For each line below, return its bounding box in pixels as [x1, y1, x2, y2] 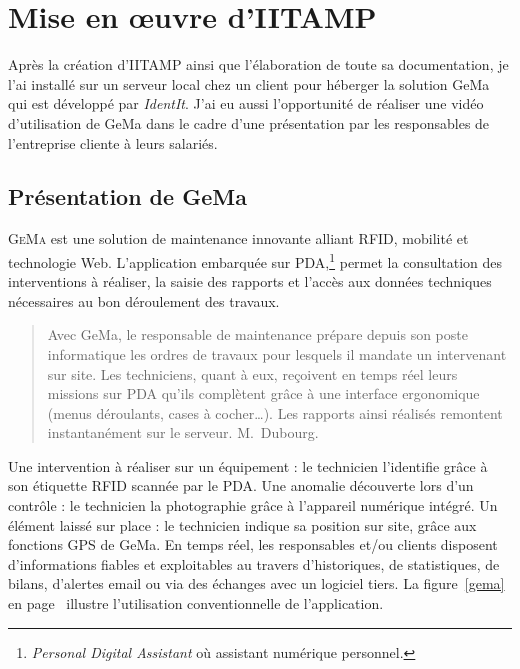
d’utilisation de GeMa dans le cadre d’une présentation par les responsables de [8, 112, 490, 133]
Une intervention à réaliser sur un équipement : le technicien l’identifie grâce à [8, 455, 488, 476]
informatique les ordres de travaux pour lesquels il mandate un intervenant [47, 343, 507, 364]
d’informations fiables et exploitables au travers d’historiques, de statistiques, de [8, 553, 500, 574]
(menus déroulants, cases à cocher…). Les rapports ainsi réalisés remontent [47, 402, 503, 423]
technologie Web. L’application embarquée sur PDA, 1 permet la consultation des [8, 248, 503, 272]
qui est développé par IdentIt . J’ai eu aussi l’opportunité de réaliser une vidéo [8, 93, 484, 114]
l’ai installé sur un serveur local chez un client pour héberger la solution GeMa [8, 73, 490, 94]
